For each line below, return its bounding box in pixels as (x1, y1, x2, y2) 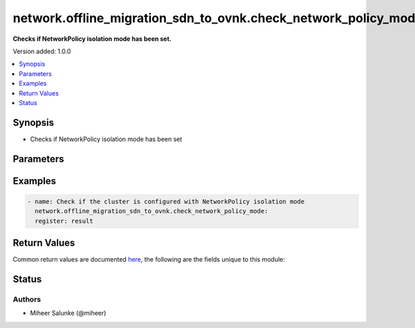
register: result (35, 217, 93, 225)
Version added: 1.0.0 (12, 47, 71, 55)
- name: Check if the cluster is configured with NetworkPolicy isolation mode (27, 197, 305, 206)
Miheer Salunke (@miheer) (30, 309, 107, 318)
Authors (12, 294, 41, 304)
